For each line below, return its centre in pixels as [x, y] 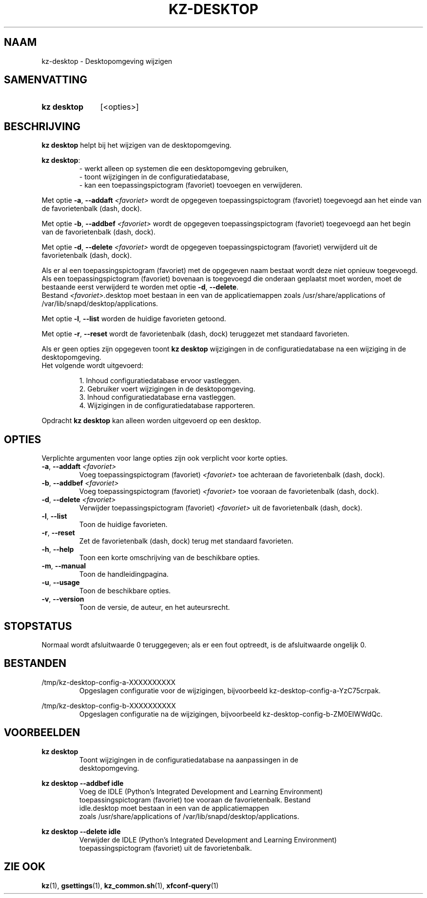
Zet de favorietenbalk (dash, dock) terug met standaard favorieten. [186, 541]
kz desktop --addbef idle [83, 783]
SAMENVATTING [46, 80]
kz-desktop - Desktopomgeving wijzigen [107, 61]
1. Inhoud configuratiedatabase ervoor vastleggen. [160, 381]
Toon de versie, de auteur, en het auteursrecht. [155, 607]
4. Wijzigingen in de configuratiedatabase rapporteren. [167, 406]
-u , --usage [61, 583]
